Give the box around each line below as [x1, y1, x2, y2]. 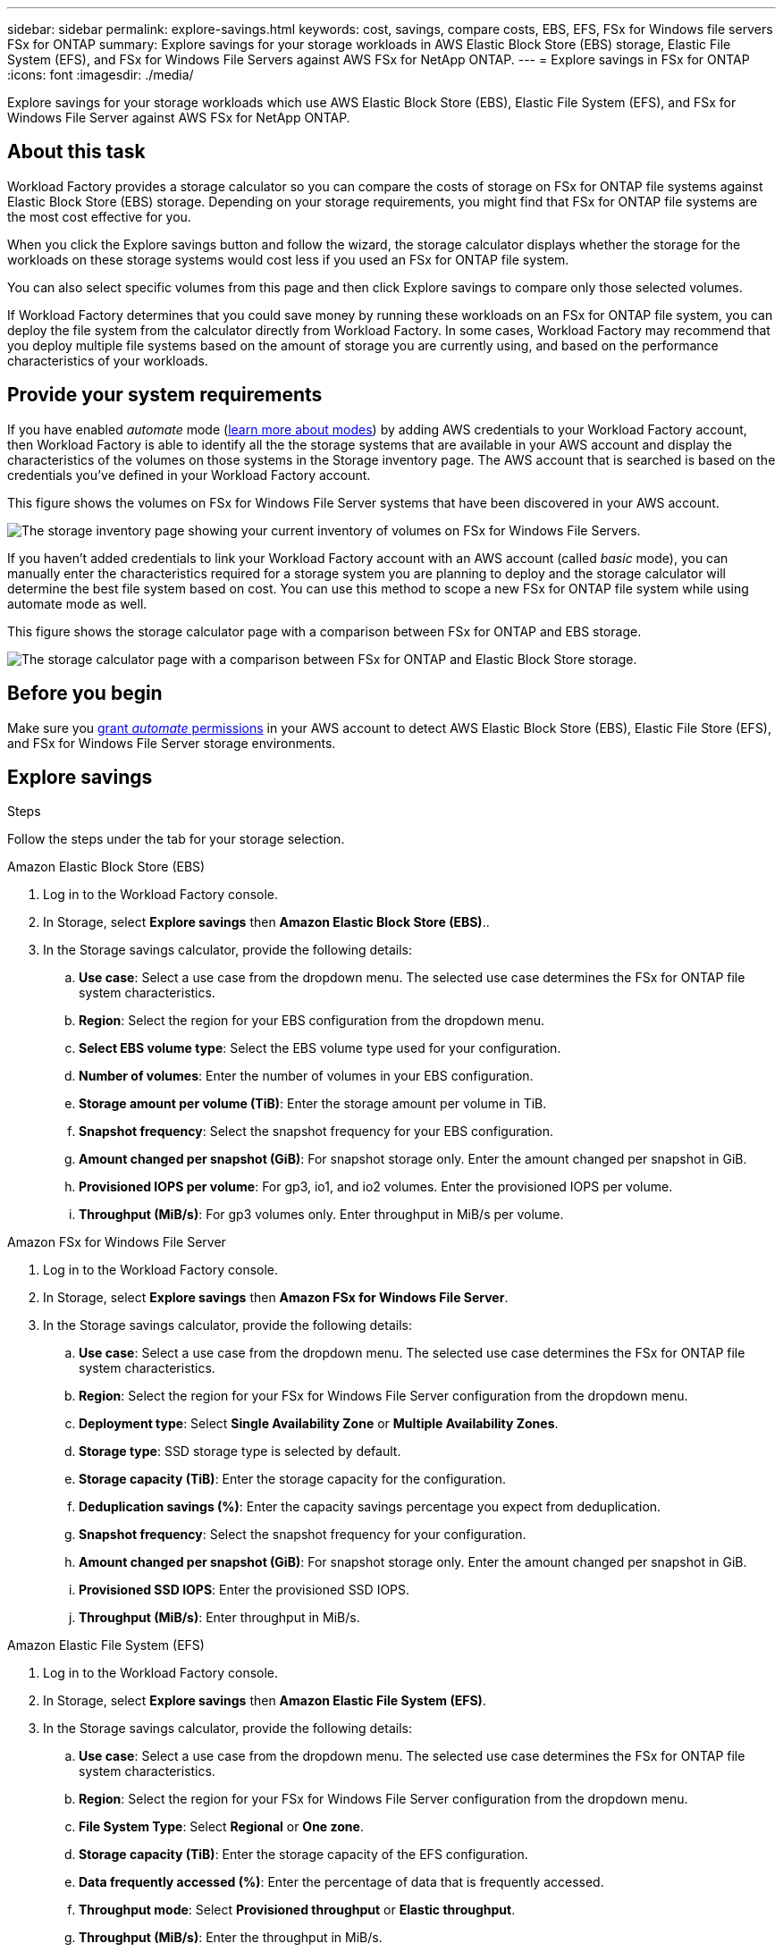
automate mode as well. [7, 595, 147, 611]
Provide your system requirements [7, 383, 323, 407]
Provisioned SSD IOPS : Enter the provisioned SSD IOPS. [79, 1582, 410, 1598]
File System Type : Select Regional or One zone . [79, 1819, 364, 1835]
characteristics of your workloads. [7, 352, 208, 368]
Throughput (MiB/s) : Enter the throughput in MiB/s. [79, 1930, 383, 1946]
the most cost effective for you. [7, 208, 191, 224]
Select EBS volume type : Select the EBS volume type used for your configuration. [79, 1040, 561, 1056]
